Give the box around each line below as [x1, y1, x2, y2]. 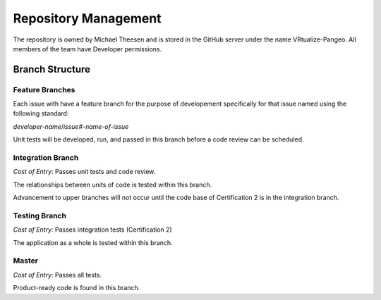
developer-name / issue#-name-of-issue [13, 122, 129, 130]
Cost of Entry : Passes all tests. [13, 270, 102, 279]
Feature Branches [13, 85, 75, 94]
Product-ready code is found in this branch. [13, 284, 140, 292]
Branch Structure [13, 63, 91, 75]
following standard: [13, 109, 69, 118]
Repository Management [13, 11, 162, 26]
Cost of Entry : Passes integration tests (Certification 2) [13, 225, 172, 234]
